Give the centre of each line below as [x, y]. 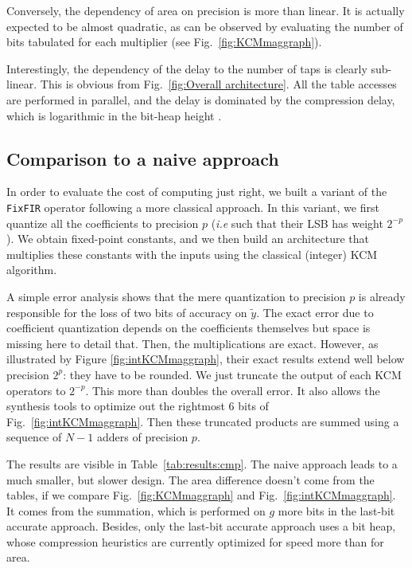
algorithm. [32, 270]
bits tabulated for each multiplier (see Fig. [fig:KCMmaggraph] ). [164, 42]
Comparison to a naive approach [143, 158]
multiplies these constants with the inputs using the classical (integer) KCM [192, 254]
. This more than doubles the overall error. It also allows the [233, 390]
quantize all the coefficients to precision [103, 223]
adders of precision [142, 437]
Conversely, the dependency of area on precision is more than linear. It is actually [206, 10]
